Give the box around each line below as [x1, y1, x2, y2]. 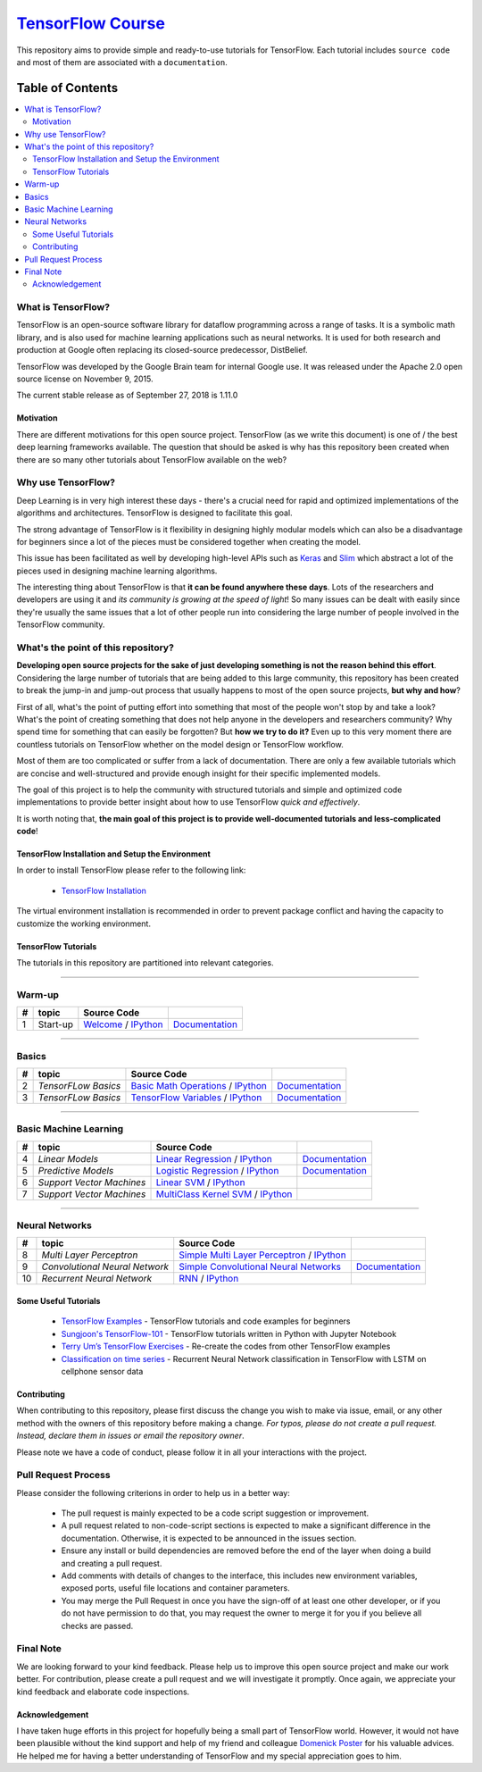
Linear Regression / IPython [155, 1152, 272, 1165]
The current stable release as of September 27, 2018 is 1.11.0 [16, 389, 238, 401]
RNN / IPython [179, 1273, 239, 1285]
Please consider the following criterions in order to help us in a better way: [16, 1487, 290, 1498]
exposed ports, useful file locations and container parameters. [61, 1583, 290, 1593]
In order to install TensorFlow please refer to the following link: [16, 865, 246, 875]
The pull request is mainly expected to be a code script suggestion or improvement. [61, 1508, 370, 1518]
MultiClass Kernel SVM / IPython [155, 1188, 293, 1200]
